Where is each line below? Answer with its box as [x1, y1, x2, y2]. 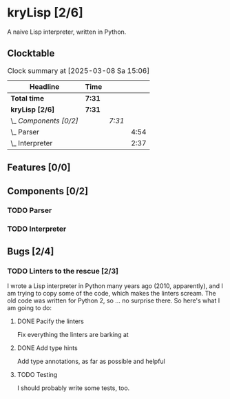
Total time [10, 93, 45, 103]
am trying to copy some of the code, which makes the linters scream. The [7, 289, 217, 298]
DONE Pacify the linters [17, 317, 84, 325]
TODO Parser [7, 205, 52, 215]
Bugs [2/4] [7, 245, 54, 257]
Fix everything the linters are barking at [17, 331, 129, 339]
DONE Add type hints [17, 344, 78, 352]
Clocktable [7, 48, 55, 59]
